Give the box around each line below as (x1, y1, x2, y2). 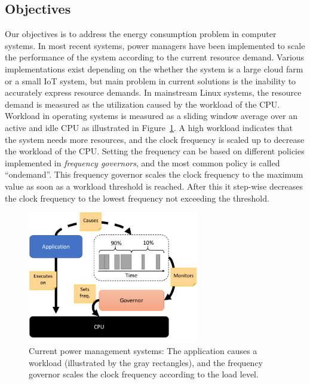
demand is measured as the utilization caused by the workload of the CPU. (5, 97, 280, 110)
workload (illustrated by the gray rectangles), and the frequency (29, 356, 263, 368)
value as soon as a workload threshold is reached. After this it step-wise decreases (5, 179, 303, 192)
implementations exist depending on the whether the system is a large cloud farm (5, 62, 303, 75)
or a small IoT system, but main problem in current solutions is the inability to (5, 74, 296, 87)
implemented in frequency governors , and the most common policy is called (5, 156, 280, 169)
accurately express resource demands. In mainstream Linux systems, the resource (5, 86, 302, 99)
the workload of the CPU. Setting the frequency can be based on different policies (5, 145, 305, 157)
